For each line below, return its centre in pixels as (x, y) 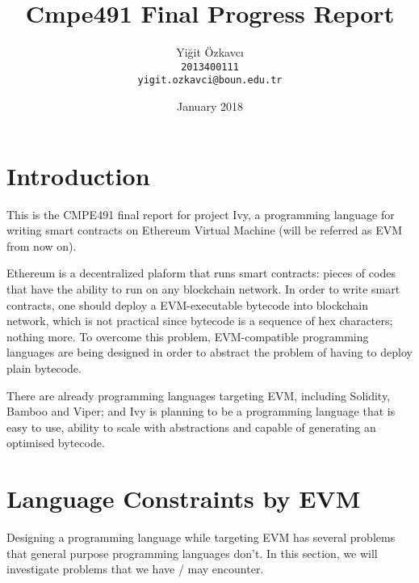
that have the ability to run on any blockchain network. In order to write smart (203, 288)
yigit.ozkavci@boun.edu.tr (210, 80)
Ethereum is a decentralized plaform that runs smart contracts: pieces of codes (201, 273)
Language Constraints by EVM (184, 499)
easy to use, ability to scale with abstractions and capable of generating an (191, 427)
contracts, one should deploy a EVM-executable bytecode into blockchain (187, 304)
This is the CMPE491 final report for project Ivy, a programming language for (201, 214)
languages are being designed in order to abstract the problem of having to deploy (209, 352)
